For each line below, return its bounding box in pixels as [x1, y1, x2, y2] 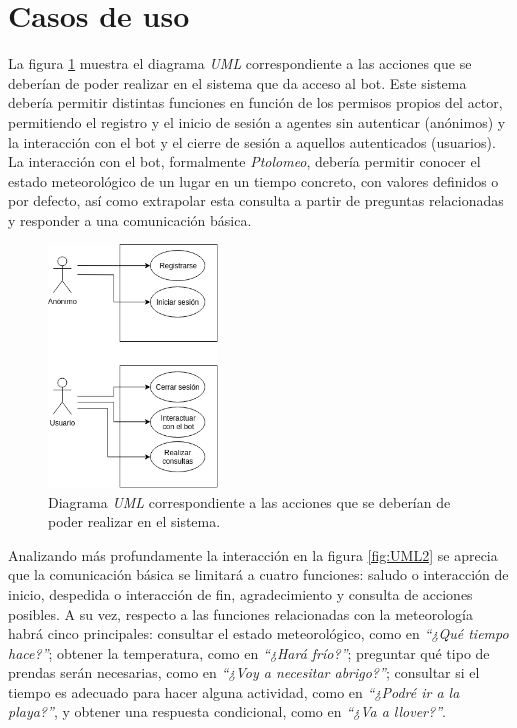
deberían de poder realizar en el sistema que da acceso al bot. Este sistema [8, 72, 467, 93]
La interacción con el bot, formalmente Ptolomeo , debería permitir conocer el [8, 151, 481, 172]
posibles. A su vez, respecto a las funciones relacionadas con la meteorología [8, 603, 473, 624]
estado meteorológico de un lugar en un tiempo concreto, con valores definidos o [8, 170, 499, 191]
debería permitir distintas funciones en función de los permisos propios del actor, [8, 92, 503, 113]
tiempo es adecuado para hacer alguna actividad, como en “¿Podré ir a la [8, 681, 460, 702]
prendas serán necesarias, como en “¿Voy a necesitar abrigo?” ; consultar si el [8, 662, 480, 683]
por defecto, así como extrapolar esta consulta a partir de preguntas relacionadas [8, 190, 504, 211]
